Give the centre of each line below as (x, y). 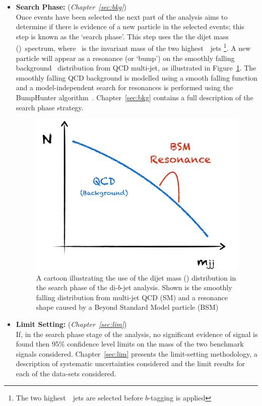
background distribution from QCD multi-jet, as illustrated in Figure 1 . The (136, 68)
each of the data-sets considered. (66, 373)
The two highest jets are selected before (79, 398)
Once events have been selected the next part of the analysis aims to (122, 16)
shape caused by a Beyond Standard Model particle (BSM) (127, 307)
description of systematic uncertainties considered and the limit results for (130, 363)
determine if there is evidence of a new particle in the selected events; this (130, 26)
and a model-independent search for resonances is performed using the (124, 87)
